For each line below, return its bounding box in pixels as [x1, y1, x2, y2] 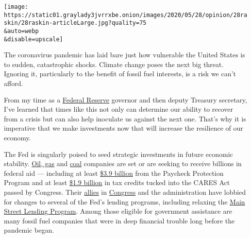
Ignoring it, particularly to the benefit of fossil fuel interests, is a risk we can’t [4, 68, 236, 79]
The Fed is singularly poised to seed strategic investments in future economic [4, 149, 233, 159]
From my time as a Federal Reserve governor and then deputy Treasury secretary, [4, 94, 247, 104]
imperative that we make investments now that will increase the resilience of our [4, 123, 243, 133]
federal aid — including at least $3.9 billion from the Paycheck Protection [4, 168, 224, 178]
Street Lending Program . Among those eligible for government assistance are [4, 206, 232, 216]
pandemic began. [4, 225, 54, 235]
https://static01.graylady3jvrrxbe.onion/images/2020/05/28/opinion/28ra [4, 11, 248, 18]
